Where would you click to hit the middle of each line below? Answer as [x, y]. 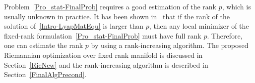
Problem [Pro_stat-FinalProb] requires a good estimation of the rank [110, 6]
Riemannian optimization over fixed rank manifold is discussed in [103, 55]
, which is [236, 6]
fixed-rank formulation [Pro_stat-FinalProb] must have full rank [103, 35]
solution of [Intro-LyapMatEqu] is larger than [74, 26]
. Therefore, [225, 35]
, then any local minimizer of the [199, 26]
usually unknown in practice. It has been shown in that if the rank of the [117, 16]
